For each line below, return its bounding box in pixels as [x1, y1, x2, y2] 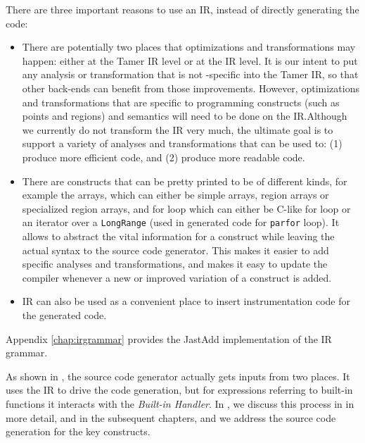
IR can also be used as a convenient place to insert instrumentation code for [22, 294, 350, 308]
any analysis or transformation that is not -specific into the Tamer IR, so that [22, 67, 359, 82]
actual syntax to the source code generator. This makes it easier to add [22, 242, 329, 257]
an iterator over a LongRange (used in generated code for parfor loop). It [22, 215, 340, 230]
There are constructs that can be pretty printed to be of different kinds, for [22, 173, 347, 188]
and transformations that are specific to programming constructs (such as [22, 94, 340, 109]
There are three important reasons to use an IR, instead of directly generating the [6, 2, 359, 16]
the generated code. [22, 307, 107, 322]
